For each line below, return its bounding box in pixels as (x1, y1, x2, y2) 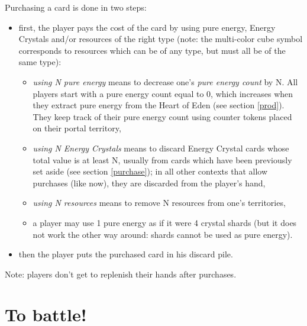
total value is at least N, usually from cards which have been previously (33, 153, 292, 166)
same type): (18, 56, 62, 68)
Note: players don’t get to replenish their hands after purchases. (5, 267, 237, 280)
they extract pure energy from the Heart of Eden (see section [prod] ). (33, 99, 285, 111)
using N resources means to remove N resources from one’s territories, (33, 196, 286, 209)
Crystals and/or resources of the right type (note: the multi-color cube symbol (18, 33, 303, 45)
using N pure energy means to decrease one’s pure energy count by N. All (33, 75, 298, 88)
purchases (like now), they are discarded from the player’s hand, (33, 176, 266, 189)
